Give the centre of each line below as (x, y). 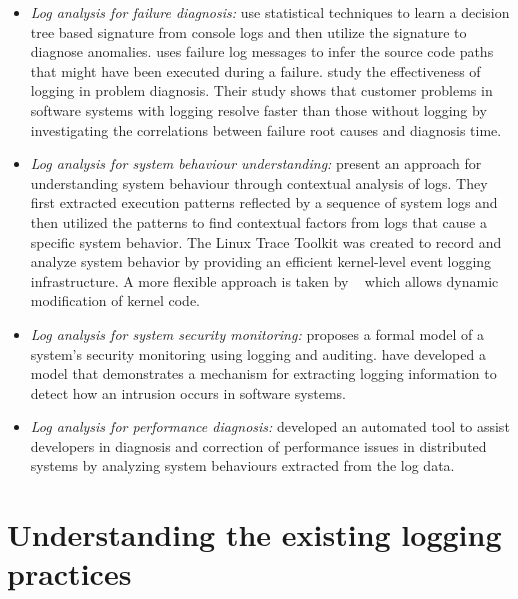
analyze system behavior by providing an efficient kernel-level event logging (261, 261)
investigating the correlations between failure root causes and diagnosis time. (266, 129)
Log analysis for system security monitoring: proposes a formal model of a (257, 333)
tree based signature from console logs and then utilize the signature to (248, 31)
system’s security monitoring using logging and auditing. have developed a (258, 353)
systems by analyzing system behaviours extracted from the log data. (242, 465)
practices (69, 573)
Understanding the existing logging (254, 534)
